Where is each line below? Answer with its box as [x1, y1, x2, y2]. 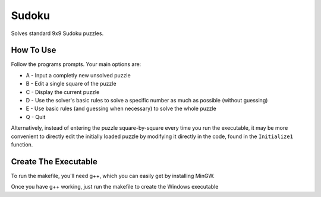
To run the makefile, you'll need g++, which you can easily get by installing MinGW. [11, 172, 215, 179]
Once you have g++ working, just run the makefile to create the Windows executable [11, 183, 219, 190]
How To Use [11, 45, 56, 55]
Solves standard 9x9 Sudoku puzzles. [11, 30, 104, 37]
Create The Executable [11, 157, 97, 167]
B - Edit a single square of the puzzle [26, 80, 117, 87]
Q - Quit [26, 113, 46, 120]
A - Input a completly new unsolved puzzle [26, 71, 131, 79]
